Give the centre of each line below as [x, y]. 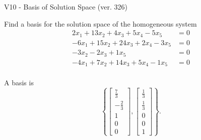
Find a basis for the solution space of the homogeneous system [100, 23]
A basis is [19, 83]
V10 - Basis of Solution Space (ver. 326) [66, 7]
